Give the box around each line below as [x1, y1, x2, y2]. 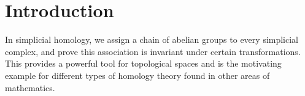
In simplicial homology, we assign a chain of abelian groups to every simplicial [5, 33, 299, 46]
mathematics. [5, 81, 55, 94]
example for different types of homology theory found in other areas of [5, 68, 270, 81]
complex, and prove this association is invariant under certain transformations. [5, 45, 301, 57]
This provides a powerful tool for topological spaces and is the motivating [5, 57, 282, 70]
